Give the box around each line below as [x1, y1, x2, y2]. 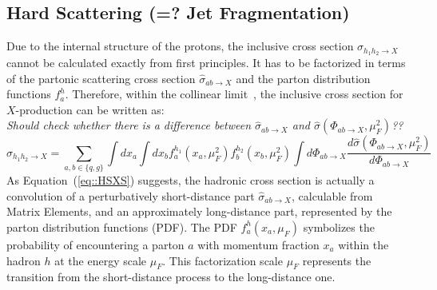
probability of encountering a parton [6, 236, 185, 252]
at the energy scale [54, 252, 147, 268]
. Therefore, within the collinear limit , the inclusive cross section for [65, 85, 403, 102]
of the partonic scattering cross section [6, 70, 196, 86]
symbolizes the [303, 218, 375, 235]
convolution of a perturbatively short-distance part [6, 187, 255, 204]
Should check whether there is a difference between [6, 117, 252, 133]
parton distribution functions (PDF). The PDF [6, 218, 237, 235]
